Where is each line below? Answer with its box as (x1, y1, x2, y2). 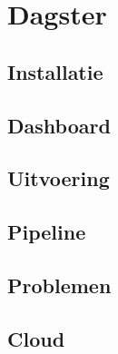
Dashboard (7, 111, 111, 139)
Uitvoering (7, 164, 110, 192)
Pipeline (7, 218, 86, 246)
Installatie (7, 57, 103, 85)
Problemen (7, 270, 112, 299)
